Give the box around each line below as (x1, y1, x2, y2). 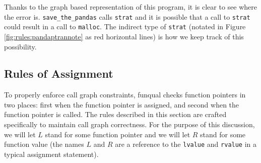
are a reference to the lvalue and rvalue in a (115, 139, 257, 149)
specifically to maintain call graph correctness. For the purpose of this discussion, (4, 119, 255, 130)
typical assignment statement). (4, 148, 99, 159)
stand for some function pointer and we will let (45, 129, 190, 139)
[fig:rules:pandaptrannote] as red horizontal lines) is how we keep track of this (4, 31, 244, 41)
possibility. (4, 41, 37, 51)
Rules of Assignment (4, 66, 113, 81)
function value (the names (4, 139, 84, 149)
